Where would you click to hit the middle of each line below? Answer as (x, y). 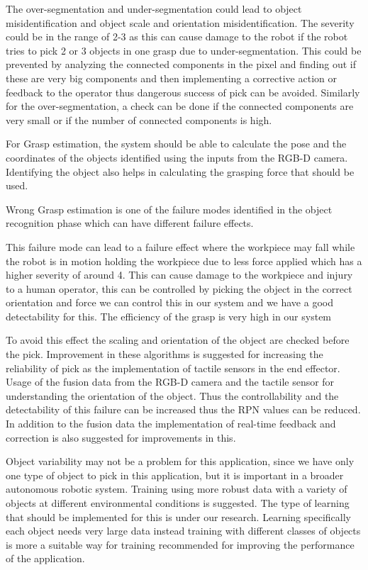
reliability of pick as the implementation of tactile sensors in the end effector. (173, 368)
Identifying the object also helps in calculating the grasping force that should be (180, 171)
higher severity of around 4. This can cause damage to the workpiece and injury (179, 275)
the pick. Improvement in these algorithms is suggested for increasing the (165, 354)
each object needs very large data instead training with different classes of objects (183, 531)
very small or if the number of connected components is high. (139, 119)
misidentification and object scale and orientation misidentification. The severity (180, 22)
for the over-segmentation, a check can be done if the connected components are (180, 106)
